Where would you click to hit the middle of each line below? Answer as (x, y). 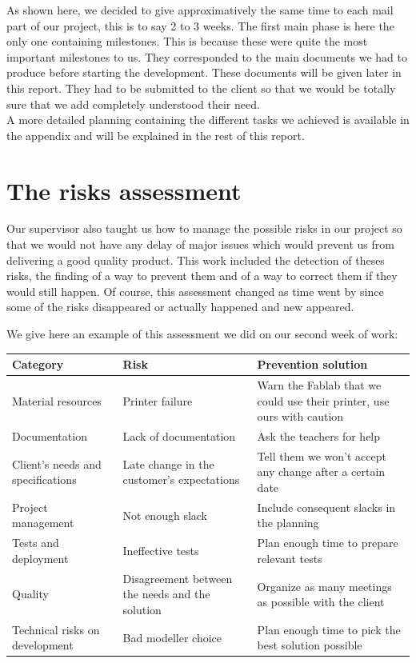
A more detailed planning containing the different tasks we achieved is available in (208, 120)
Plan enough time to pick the (329, 629)
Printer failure (158, 400)
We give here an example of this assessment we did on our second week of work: (202, 334)
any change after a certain (321, 471)
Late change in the (168, 463)
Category (38, 364)
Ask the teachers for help (319, 436)
